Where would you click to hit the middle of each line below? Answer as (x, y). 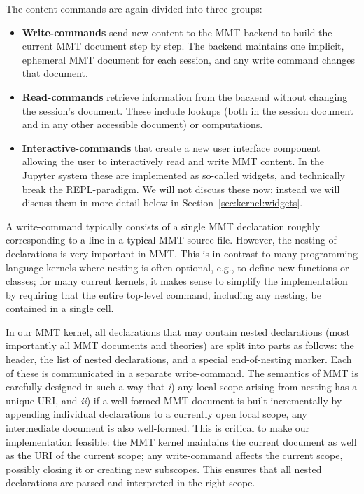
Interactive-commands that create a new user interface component (171, 147)
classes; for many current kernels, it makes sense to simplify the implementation (177, 281)
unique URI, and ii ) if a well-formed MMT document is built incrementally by (174, 400)
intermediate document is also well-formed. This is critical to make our (158, 428)
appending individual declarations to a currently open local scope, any (156, 414)
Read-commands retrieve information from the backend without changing (185, 96)
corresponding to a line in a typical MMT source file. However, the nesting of (171, 240)
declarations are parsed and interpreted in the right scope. (131, 482)
